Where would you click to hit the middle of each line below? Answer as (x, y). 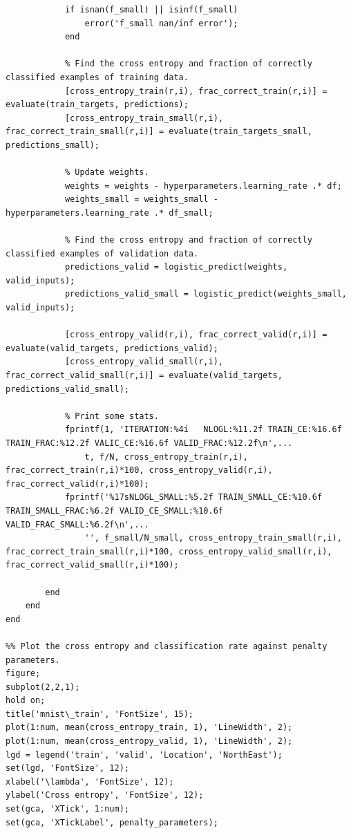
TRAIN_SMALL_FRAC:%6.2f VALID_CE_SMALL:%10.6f (114, 511)
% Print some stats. (112, 416)
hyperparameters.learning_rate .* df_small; (110, 213)
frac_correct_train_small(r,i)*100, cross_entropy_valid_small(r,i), (169, 551)
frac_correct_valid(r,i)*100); (77, 484)
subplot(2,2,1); (43, 687)
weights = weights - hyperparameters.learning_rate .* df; (203, 186)
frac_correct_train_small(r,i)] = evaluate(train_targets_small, (159, 132)
